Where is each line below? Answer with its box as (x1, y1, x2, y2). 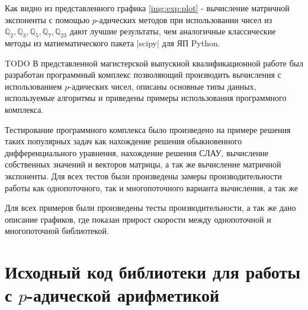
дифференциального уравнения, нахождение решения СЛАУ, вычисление (5, 146, 269, 159)
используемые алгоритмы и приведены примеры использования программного (5, 91, 287, 104)
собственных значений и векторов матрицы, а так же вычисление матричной (5, 158, 281, 170)
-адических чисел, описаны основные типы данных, (69, 80, 256, 92)
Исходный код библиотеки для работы (5, 260, 301, 284)
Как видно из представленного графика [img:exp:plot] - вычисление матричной (5, 2, 290, 14)
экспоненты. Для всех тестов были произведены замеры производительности (5, 169, 282, 182)
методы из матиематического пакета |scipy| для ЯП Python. (5, 36, 220, 49)
